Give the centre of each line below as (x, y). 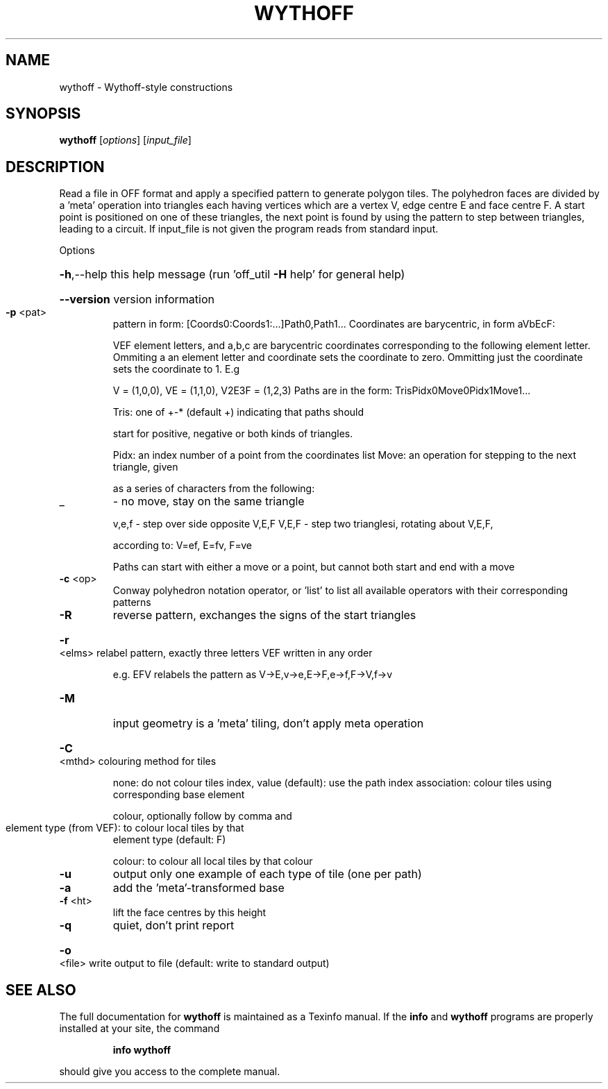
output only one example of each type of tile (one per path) (267, 874)
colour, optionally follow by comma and (202, 816)
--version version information (137, 299)
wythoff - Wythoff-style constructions (146, 87)
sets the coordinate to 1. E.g (176, 369)
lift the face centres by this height (189, 913)
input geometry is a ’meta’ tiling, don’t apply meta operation (268, 724)
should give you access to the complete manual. (170, 1072)
